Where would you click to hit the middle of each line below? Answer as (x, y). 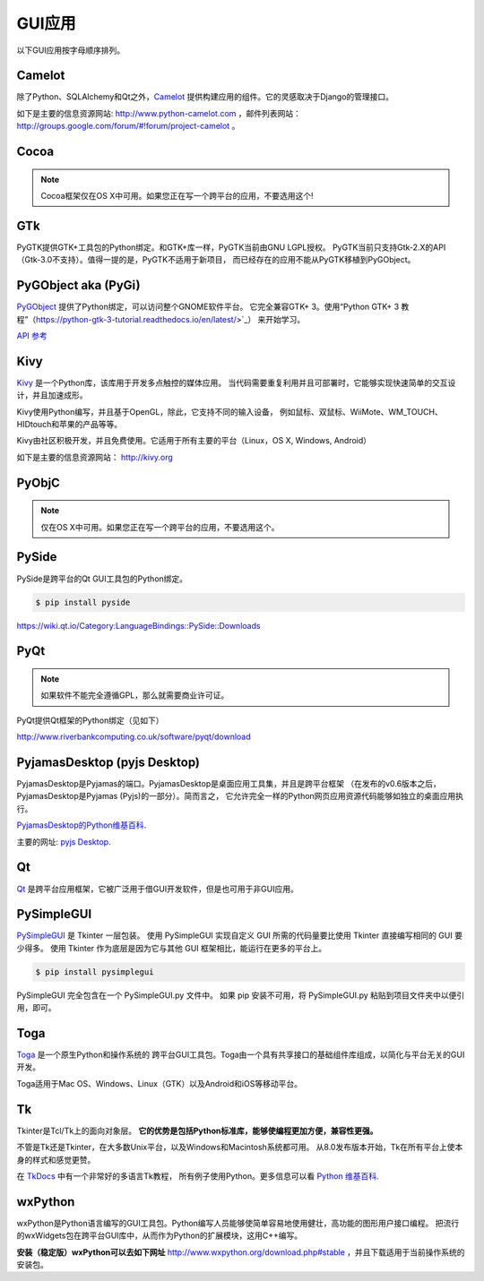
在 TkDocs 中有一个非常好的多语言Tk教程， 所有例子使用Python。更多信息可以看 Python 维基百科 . (198, 1176)
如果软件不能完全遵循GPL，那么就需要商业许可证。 (135, 695)
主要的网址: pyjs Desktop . (64, 841)
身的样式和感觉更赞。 (56, 1159)
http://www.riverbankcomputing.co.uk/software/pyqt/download (134, 737)
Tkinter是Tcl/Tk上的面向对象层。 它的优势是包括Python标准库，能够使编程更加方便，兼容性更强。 (197, 1131)
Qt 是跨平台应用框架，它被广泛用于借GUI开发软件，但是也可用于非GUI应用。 (158, 889)
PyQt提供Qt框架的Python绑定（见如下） (90, 720)
